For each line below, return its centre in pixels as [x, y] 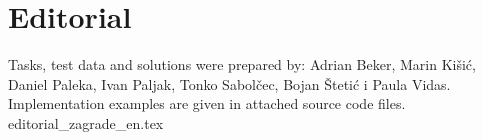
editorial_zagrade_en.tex [86, 122]
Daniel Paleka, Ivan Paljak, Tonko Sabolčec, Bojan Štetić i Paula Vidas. [229, 83]
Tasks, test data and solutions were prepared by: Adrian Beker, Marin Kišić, [242, 64]
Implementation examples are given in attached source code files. [207, 103]
